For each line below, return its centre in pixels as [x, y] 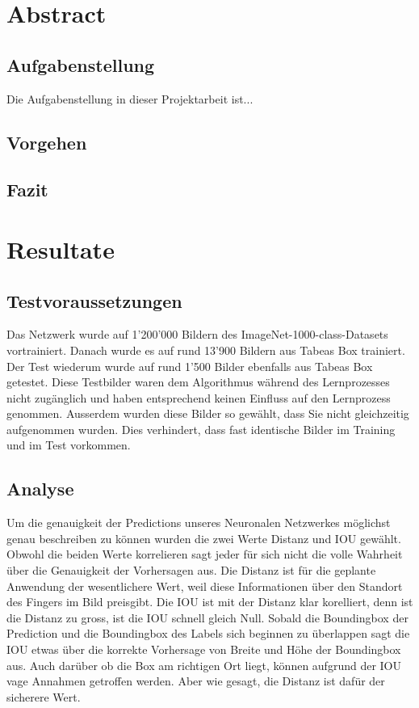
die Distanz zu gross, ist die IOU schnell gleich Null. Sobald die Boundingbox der [207, 617]
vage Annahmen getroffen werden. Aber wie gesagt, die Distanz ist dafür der [196, 681]
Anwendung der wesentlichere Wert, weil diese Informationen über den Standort [205, 586]
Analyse [40, 489]
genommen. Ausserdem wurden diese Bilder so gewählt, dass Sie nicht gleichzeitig [208, 413]
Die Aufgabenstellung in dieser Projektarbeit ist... [130, 98]
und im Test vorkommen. [69, 445]
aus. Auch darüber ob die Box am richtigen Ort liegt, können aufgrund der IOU [204, 665]
